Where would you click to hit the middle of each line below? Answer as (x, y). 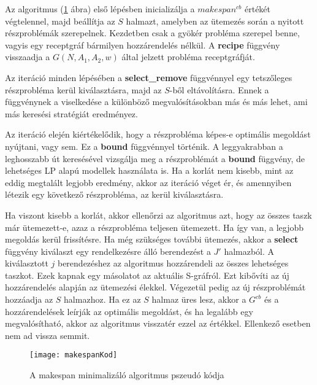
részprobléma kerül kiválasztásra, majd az (83, 89)
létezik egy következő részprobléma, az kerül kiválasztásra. (114, 194)
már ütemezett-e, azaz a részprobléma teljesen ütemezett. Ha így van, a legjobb (155, 227)
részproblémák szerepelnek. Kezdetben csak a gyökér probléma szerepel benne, (152, 33)
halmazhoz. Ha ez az (102, 299)
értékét (258, 9)
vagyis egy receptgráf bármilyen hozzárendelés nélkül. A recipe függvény (143, 45)
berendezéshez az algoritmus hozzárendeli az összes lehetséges (173, 263)
